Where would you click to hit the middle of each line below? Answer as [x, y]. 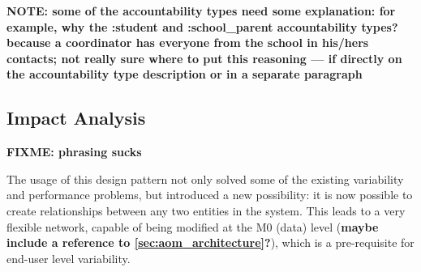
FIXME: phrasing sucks [74, 152]
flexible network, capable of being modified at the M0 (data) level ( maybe [193, 226]
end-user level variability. [69, 258]
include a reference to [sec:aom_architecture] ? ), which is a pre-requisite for [210, 242]
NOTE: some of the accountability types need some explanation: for [201, 11]
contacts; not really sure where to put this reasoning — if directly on [204, 58]
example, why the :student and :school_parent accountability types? [202, 26]
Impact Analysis [76, 118]
